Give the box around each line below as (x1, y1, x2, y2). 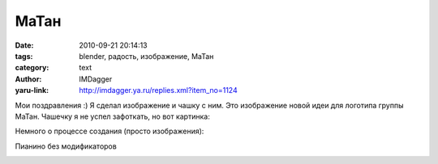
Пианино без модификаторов (15, 141, 117, 151)
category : (15, 63, 49, 73)
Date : (15, 40, 34, 50)
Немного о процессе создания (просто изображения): (15, 126, 204, 137)
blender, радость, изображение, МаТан (79, 51, 214, 61)
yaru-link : (15, 86, 49, 95)
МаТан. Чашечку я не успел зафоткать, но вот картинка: (15, 111, 210, 121)
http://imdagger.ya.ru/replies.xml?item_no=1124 (79, 86, 238, 95)
